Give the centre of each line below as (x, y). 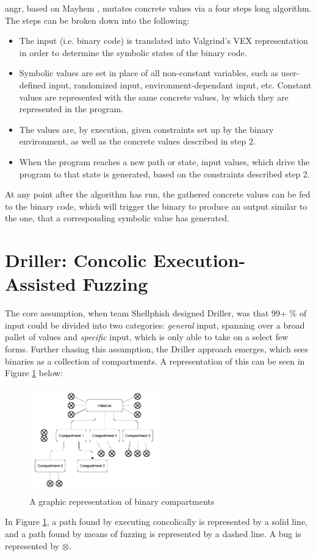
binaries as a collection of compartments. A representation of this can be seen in (155, 361)
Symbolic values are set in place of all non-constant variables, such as (149, 73)
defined (33, 84)
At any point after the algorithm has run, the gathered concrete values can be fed (158, 194)
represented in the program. (71, 109)
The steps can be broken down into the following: (97, 20)
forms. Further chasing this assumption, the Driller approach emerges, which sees (157, 349)
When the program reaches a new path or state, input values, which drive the (164, 161)
